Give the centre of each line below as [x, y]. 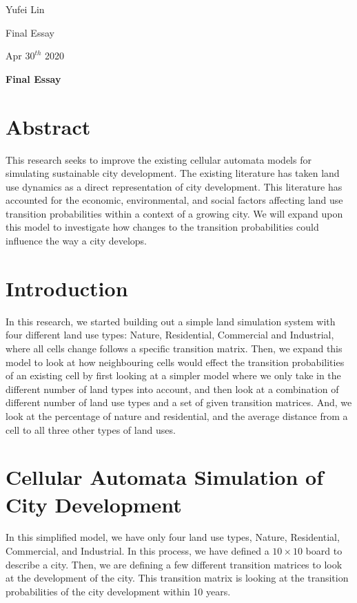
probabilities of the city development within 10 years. [118, 591]
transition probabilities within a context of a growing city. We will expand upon [174, 213]
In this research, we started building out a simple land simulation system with [171, 321]
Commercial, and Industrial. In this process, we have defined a [137, 551]
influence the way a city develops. [76, 241]
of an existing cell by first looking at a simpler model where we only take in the [173, 375]
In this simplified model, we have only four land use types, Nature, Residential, [173, 537]
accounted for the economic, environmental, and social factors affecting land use [174, 200]
